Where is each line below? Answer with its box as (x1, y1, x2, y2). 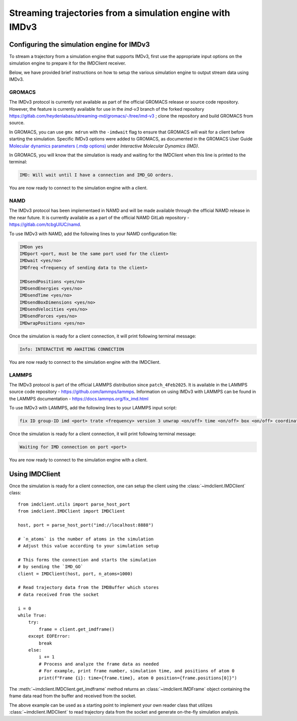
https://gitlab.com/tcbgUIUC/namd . (9, 221, 82, 228)
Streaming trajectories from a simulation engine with (9, 7, 230, 18)
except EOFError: (28, 633, 70, 639)
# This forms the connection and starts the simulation (18, 557, 156, 563)
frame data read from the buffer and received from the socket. (9, 693, 137, 699)
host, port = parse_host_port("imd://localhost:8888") (18, 522, 154, 528)
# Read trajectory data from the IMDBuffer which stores (18, 585, 159, 590)
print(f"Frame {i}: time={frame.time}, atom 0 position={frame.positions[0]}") (39, 675, 238, 681)
